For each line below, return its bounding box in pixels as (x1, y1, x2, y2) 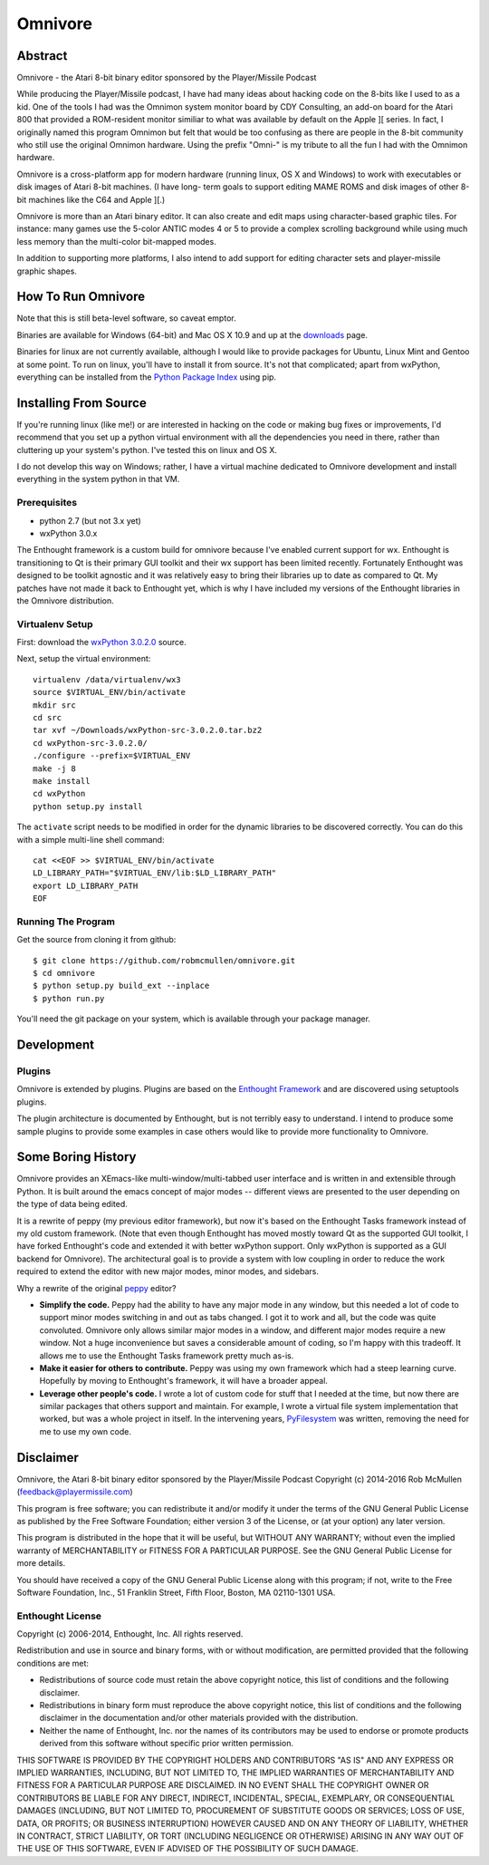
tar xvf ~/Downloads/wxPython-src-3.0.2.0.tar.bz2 (33, 725, 263, 736)
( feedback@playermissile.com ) (16, 1486, 133, 1497)
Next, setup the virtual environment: (16, 653, 151, 664)
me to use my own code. (39, 1425, 131, 1436)
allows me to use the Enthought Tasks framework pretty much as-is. (39, 1350, 294, 1361)
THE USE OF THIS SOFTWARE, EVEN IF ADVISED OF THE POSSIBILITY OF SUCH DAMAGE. (16, 1843, 360, 1854)
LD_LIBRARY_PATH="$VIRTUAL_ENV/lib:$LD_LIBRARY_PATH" (33, 868, 276, 878)
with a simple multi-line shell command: (16, 834, 165, 845)
